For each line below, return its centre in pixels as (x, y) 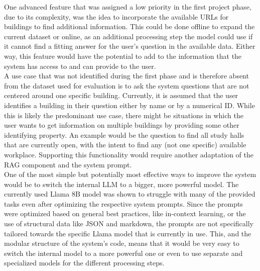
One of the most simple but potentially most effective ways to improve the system (130, 174)
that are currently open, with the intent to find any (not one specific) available (125, 145)
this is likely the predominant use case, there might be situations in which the (124, 115)
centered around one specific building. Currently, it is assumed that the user (121, 95)
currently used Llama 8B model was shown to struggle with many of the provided (130, 194)
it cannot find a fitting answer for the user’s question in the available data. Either (130, 46)
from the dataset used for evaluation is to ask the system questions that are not (127, 85)
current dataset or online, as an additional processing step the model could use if (128, 36)
